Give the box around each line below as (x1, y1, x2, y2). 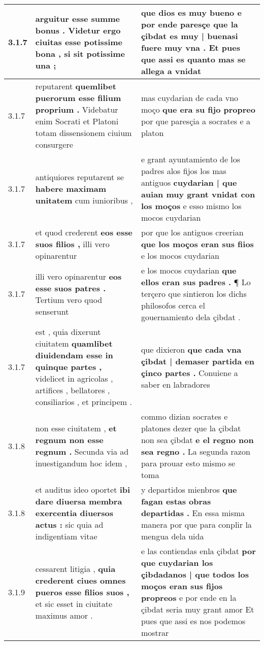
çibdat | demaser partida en (141, 355, 254, 367)
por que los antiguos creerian (141, 226, 244, 238)
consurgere (35, 139, 73, 150)
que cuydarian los (141, 557, 213, 568)
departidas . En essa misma (141, 507, 245, 519)
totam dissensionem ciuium (35, 127, 132, 139)
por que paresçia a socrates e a (141, 115, 250, 127)
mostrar (141, 627, 169, 638)
